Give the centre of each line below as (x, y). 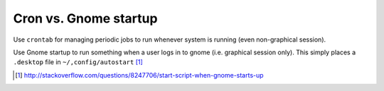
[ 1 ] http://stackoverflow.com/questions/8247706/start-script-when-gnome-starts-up (139, 75)
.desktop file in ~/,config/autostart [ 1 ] (78, 62)
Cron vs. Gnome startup (85, 18)
